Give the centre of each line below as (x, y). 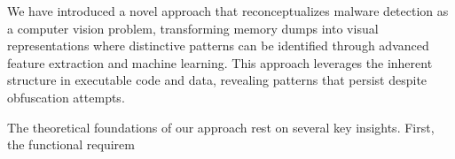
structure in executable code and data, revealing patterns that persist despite (217, 80)
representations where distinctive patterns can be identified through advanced (218, 45)
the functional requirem (71, 144)
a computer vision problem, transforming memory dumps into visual (193, 28)
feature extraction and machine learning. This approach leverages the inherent (220, 62)
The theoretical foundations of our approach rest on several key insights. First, (221, 127)
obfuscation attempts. (66, 97)
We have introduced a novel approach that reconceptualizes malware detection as (228, 11)
